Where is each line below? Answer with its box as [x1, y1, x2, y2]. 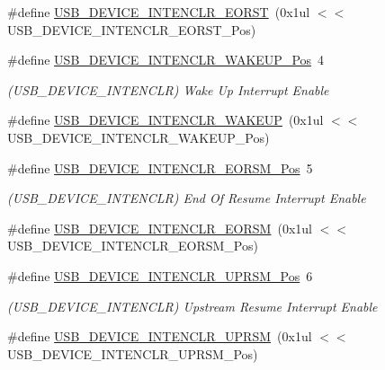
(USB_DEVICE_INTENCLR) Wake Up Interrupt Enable [7, 80, 329, 99]
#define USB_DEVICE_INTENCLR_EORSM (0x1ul [7, 218, 312, 237]
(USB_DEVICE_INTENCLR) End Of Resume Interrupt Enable [7, 189, 366, 207]
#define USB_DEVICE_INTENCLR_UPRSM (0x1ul [7, 327, 312, 346]
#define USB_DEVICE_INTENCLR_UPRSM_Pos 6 [7, 266, 313, 285]
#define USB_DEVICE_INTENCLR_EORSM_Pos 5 [7, 158, 313, 177]
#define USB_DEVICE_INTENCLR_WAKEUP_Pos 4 [7, 50, 325, 69]
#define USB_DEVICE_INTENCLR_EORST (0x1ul [7, 3, 310, 21]
